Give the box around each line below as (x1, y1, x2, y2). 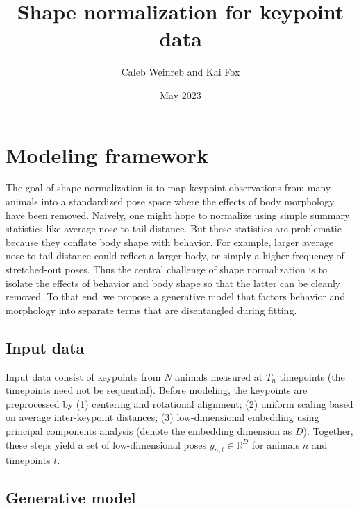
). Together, (303, 423, 353, 438)
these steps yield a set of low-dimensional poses (6, 437, 207, 451)
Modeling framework (6, 140, 208, 169)
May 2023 (160, 87, 201, 102)
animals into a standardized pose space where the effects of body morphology (6, 194, 335, 209)
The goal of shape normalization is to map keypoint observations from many (6, 180, 331, 195)
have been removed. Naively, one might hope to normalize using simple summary (6, 207, 350, 222)
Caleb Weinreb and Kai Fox (121, 64, 240, 79)
